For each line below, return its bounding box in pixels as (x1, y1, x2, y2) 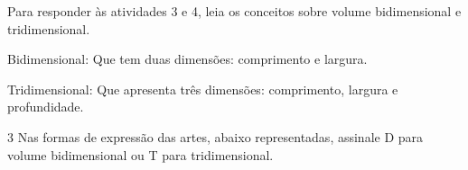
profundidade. (7, 97, 84, 116)
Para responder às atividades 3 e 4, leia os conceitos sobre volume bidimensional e (7, 2, 462, 20)
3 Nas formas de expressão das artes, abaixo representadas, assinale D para (7, 127, 424, 146)
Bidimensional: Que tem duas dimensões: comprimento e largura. (7, 49, 368, 68)
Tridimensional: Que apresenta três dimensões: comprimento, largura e (7, 79, 398, 98)
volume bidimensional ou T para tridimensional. (7, 145, 274, 164)
